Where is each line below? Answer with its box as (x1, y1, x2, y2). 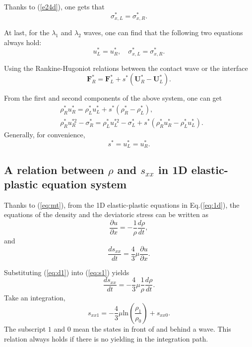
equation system (42, 176, 127, 191)
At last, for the (4, 27, 50, 38)
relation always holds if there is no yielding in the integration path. (4, 333, 208, 344)
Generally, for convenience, (4, 129, 85, 140)
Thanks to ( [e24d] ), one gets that (4, 1, 105, 11)
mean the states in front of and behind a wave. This (73, 323, 231, 334)
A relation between (4, 162, 104, 177)
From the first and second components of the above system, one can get (4, 93, 222, 103)
